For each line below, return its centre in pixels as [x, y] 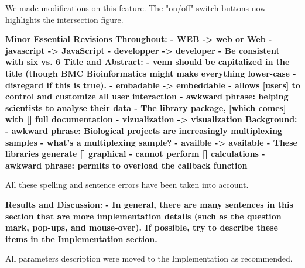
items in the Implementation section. [81, 238]
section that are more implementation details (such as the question [143, 216]
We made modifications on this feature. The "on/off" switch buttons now [136, 8]
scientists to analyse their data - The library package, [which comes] [146, 107]
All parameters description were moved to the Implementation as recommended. [149, 258]
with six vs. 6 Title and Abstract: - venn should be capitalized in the [148, 62]
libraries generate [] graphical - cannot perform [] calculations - [135, 154]
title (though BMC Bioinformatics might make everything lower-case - [151, 73]
